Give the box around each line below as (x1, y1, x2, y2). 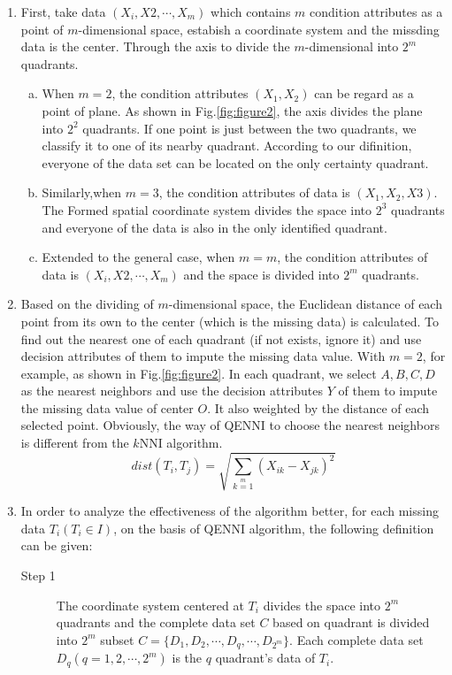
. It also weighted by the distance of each (207, 398, 430, 417)
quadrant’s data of (215, 648, 316, 667)
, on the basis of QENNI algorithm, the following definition (113, 518, 434, 537)
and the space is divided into (183, 265, 340, 283)
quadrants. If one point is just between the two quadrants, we (82, 119, 417, 137)
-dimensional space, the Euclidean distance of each (168, 295, 442, 313)
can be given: (20, 536, 93, 555)
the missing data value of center (20, 398, 194, 417)
